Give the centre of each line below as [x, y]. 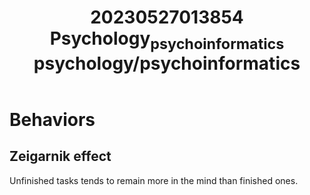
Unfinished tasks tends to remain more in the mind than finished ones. [154, 180]
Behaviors [52, 119]
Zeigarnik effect [60, 156]
